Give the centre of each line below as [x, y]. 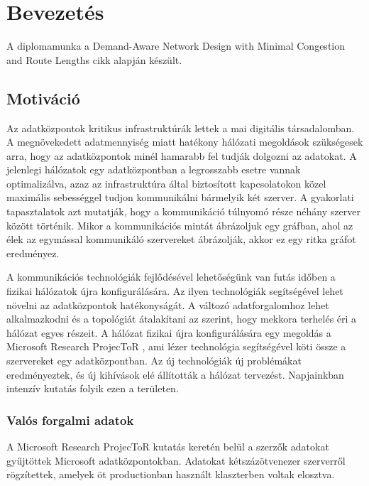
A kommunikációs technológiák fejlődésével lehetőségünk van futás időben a [171, 277]
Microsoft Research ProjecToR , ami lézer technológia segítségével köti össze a [176, 346]
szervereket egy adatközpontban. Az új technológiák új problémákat [154, 361]
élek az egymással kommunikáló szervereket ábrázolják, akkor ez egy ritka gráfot [181, 239]
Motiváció [43, 98]
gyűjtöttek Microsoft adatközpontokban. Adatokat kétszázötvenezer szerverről [176, 460]
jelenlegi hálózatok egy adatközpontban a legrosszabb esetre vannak [154, 169]
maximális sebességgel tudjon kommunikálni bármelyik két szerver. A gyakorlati [180, 197]
